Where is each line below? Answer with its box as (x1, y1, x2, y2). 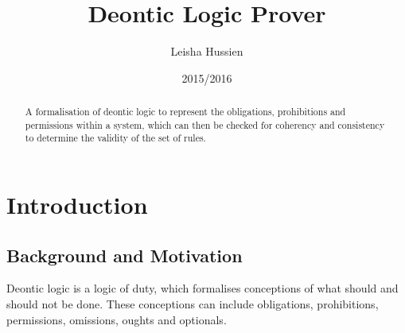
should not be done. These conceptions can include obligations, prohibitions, (6, 296, 379, 312)
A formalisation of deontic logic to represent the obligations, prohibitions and (25, 105, 346, 118)
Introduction (6, 188, 148, 221)
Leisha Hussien (170, 43, 243, 60)
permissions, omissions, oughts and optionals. (6, 311, 227, 327)
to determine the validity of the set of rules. (25, 131, 206, 145)
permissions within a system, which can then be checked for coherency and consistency (25, 118, 385, 131)
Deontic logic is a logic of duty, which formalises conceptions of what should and (6, 280, 399, 296)
